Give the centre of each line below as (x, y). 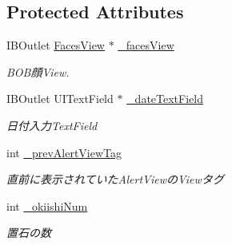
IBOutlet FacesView (56, 45)
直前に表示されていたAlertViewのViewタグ (115, 179)
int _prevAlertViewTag (64, 152)
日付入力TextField (52, 125)
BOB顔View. (38, 71)
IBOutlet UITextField (60, 99)
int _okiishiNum (47, 205)
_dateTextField (165, 99)
